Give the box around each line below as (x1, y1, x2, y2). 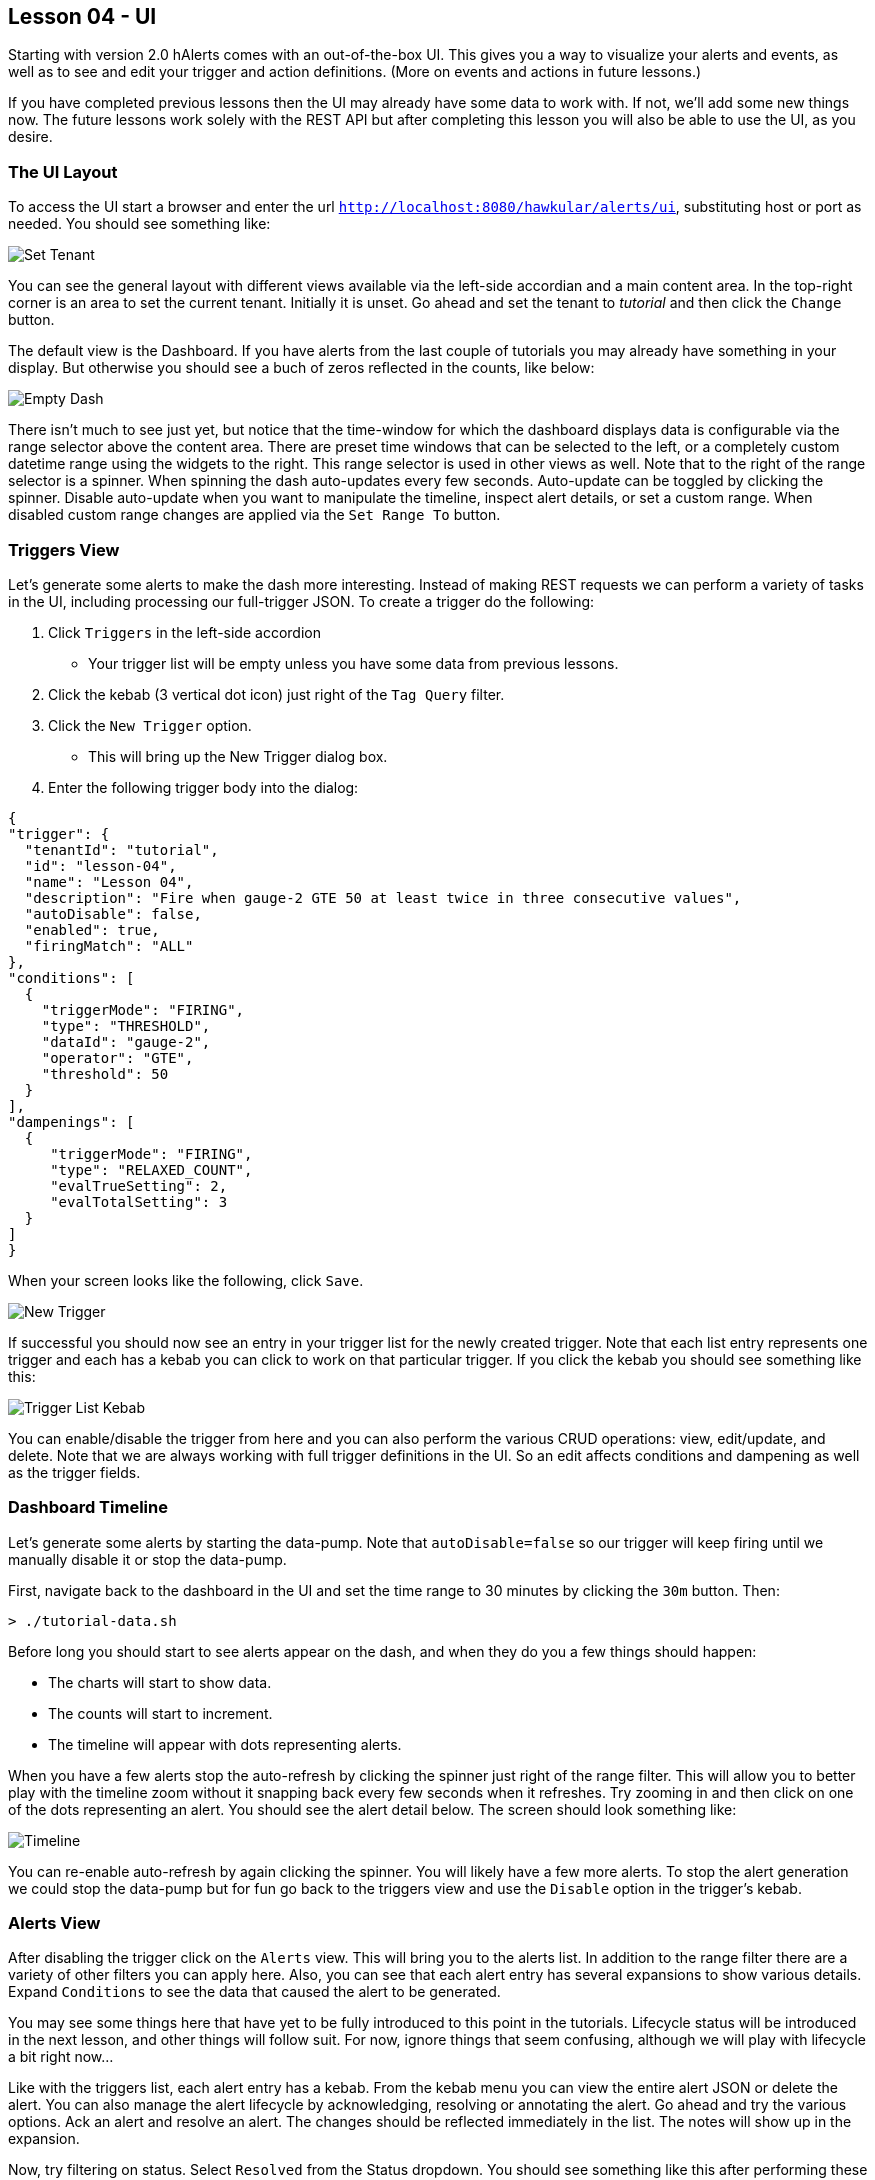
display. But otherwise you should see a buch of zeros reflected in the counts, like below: (8, 359, 595, 377)
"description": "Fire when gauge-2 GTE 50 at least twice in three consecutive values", (24, 889, 742, 906)
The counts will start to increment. (48, 1704, 273, 1722)
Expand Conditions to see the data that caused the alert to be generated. (8, 1983, 501, 2001)
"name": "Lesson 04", (24, 873, 194, 890)
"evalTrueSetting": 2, (50, 1177, 228, 1194)
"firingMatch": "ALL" (24, 937, 194, 954)
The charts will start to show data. (48, 1673, 272, 1691)
